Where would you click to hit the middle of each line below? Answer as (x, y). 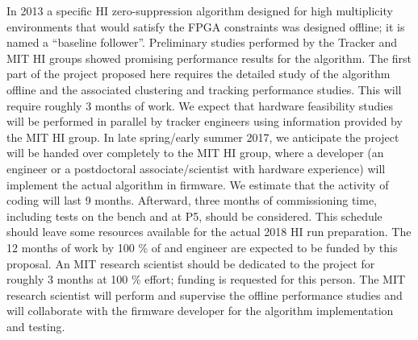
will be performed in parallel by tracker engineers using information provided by (205, 121)
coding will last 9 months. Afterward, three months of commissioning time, (192, 200)
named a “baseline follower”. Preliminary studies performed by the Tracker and (202, 42)
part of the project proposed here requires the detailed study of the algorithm (199, 74)
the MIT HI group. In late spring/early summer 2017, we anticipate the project (203, 137)
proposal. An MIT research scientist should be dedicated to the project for (191, 263)
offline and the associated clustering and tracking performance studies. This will (204, 89)
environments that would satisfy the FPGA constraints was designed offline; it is (206, 26)
